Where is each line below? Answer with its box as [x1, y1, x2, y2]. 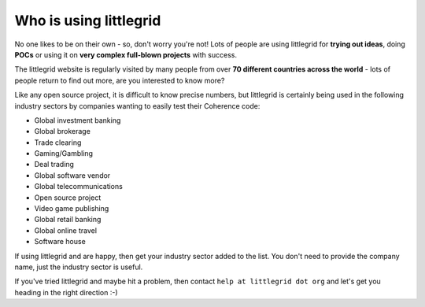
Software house [34, 237, 86, 246]
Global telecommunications [34, 182, 124, 191]
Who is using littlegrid [14, 12, 161, 29]
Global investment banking [34, 115, 121, 125]
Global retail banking [34, 215, 102, 224]
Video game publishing [34, 204, 109, 213]
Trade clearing [34, 138, 82, 147]
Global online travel [34, 225, 98, 235]
